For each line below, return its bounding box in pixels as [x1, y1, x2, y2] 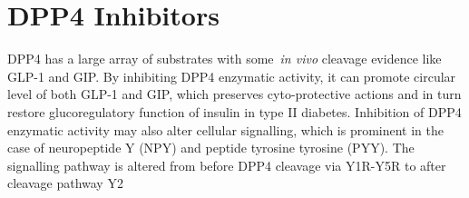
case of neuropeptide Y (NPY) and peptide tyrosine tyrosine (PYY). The [7, 138, 415, 157]
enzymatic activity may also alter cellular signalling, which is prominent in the [7, 120, 445, 139]
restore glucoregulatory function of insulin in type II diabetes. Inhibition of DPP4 [7, 102, 462, 121]
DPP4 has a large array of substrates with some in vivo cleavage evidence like [7, 49, 442, 68]
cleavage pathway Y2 [7, 173, 123, 193]
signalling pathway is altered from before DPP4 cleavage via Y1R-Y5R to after [7, 155, 446, 174]
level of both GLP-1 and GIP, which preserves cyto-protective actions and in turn [7, 84, 462, 104]
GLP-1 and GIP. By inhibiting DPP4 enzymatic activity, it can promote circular [7, 66, 456, 85]
